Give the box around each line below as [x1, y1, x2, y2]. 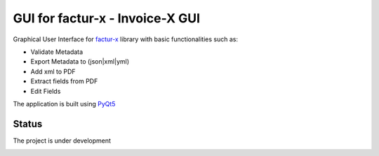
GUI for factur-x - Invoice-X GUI [13, 10, 200, 26]
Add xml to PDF [30, 67, 77, 76]
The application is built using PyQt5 [13, 99, 116, 108]
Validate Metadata [30, 48, 84, 56]
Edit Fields [30, 87, 61, 95]
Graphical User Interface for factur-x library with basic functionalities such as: [13, 35, 239, 43]
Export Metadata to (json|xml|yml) [30, 57, 130, 66]
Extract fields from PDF [30, 77, 98, 85]
